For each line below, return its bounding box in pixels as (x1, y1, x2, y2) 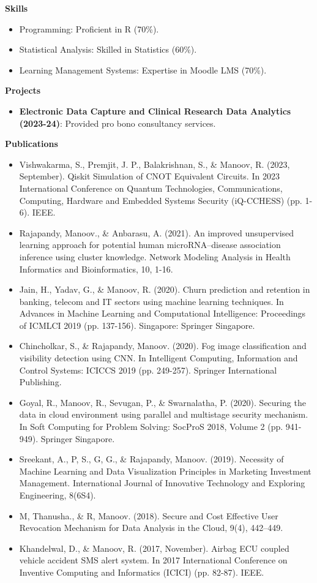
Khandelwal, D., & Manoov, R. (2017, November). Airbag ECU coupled (19, 541, 289, 554)
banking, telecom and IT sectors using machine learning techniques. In (19, 295, 284, 307)
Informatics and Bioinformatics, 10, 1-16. (19, 262, 173, 275)
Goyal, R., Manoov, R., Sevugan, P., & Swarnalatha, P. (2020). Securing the (19, 396, 306, 408)
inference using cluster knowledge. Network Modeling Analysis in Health (19, 250, 291, 263)
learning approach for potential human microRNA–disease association (19, 238, 281, 251)
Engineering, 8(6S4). (19, 489, 96, 501)
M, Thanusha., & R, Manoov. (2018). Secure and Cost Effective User (19, 509, 278, 522)
